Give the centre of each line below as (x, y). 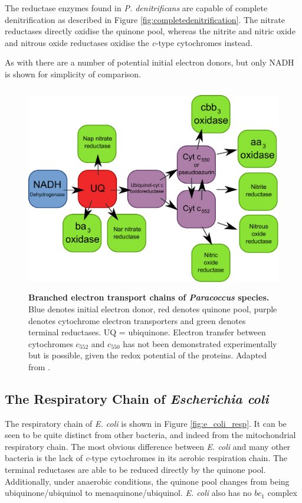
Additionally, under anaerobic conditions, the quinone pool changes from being (147, 481)
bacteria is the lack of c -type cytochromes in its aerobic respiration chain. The (146, 458)
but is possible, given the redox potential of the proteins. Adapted (148, 355)
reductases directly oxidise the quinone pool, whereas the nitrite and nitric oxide (150, 31)
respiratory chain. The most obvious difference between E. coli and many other (148, 446)
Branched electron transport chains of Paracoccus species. (149, 297)
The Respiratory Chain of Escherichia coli (137, 398)
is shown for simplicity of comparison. (73, 74)
